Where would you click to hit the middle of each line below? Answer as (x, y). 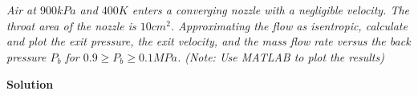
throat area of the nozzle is (71, 25)
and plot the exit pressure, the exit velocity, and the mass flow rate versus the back (209, 41)
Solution (30, 83)
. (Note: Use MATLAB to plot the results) (280, 56)
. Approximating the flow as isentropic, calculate (289, 25)
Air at (21, 10)
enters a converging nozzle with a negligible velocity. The (271, 10)
